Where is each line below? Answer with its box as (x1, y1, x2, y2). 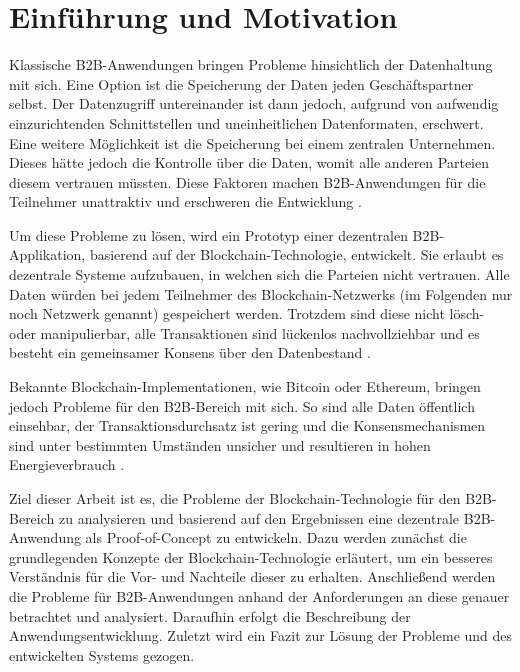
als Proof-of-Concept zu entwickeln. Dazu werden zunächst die (85, 527, 467, 548)
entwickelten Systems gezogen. (9, 644, 195, 665)
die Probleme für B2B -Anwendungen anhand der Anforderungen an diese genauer (9, 585, 510, 606)
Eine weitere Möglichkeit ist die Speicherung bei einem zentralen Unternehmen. (9, 132, 496, 153)
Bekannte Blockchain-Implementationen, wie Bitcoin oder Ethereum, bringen (9, 376, 481, 397)
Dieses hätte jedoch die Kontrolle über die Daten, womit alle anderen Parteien (9, 152, 489, 173)
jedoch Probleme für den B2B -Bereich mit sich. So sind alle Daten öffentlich (9, 395, 475, 416)
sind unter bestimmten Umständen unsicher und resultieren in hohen (9, 434, 431, 455)
